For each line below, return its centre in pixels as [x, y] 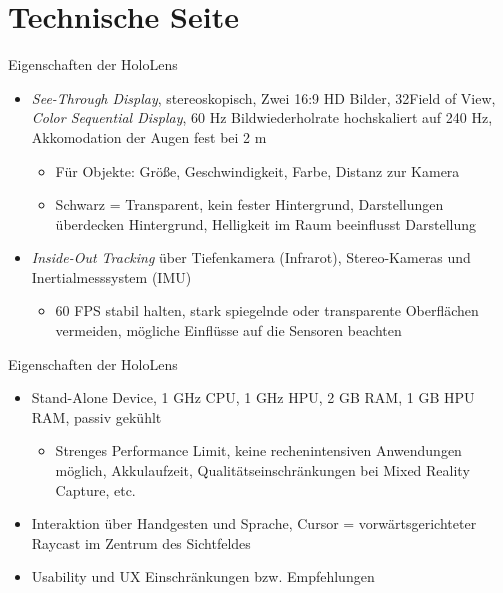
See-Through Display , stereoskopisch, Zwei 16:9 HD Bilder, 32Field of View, [263, 97]
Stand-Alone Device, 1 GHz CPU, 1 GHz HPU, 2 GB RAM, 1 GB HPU [253, 397]
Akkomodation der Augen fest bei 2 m [149, 136]
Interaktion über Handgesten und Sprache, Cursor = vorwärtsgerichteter [254, 523]
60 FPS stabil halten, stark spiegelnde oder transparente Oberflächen [267, 310]
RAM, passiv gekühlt [96, 416]
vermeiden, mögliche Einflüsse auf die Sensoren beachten [228, 330]
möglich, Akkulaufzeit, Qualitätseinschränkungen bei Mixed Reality [262, 470]
